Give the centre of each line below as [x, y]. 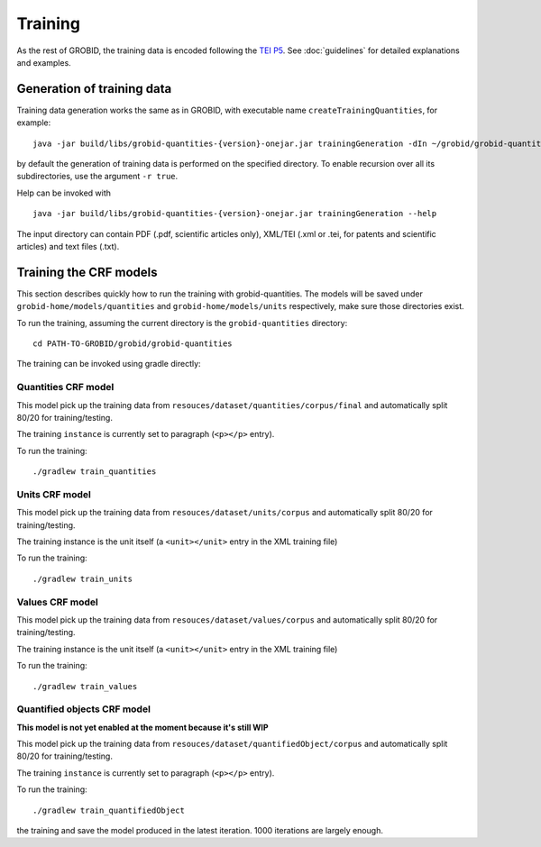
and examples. [44, 62]
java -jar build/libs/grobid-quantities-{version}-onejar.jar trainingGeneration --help [235, 214]
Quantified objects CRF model [83, 709]
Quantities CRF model [65, 387]
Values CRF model [57, 602]
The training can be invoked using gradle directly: [109, 364]
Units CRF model [54, 494]
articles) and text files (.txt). [68, 246]
